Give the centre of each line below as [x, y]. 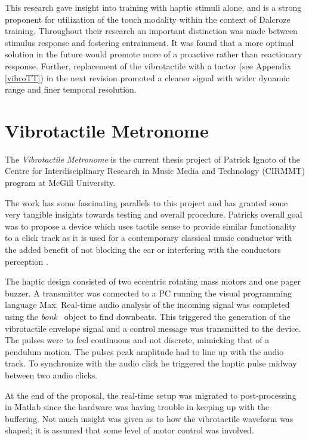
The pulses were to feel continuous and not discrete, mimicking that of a [137, 340]
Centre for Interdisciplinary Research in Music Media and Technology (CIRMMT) [155, 171]
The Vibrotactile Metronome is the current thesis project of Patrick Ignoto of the [153, 159]
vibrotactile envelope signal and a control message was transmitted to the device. [153, 328]
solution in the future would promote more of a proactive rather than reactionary [154, 54]
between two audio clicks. [51, 375]
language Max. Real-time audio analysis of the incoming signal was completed [147, 305]
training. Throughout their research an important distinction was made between [151, 31]
